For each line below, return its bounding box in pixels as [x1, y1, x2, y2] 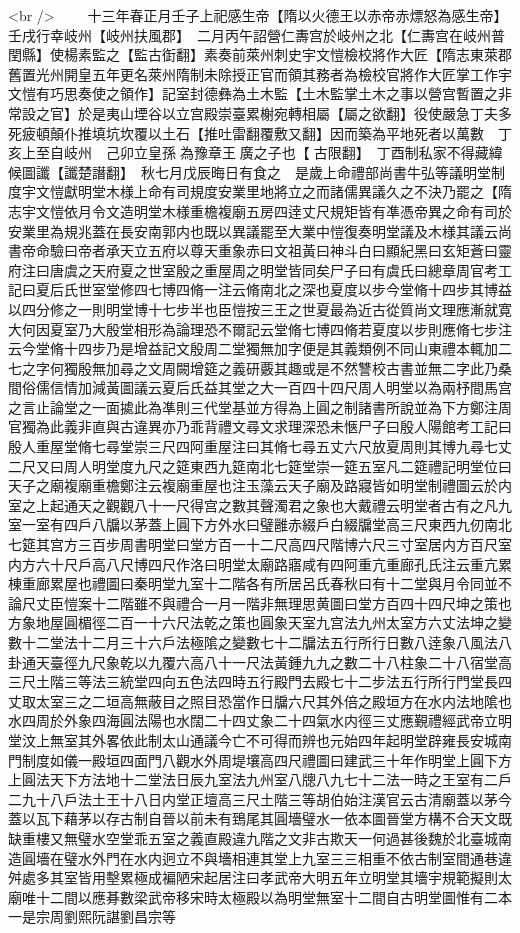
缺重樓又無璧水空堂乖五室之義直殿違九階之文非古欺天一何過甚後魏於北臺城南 [8, 827, 512, 848]
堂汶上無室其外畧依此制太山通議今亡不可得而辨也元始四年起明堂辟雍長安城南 [8, 729, 512, 750]
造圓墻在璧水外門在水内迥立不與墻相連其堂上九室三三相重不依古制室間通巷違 [8, 847, 512, 868]
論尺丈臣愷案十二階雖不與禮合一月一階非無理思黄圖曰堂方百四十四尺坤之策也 [8, 592, 512, 613]
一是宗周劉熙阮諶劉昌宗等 [8, 906, 176, 927]
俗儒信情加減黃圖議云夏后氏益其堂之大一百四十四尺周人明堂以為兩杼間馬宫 [21, 377, 512, 398]
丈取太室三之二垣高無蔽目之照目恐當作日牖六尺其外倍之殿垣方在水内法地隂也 [8, 690, 512, 711]
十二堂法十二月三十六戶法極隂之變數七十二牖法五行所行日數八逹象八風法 [21, 632, 498, 652]
